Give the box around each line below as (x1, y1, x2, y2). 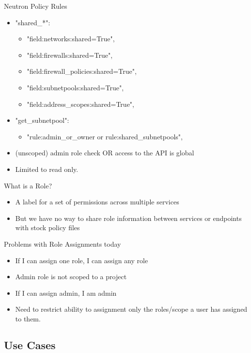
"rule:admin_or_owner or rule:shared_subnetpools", (27, 131, 183, 141)
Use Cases (4, 337, 56, 352)
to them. (15, 313, 41, 323)
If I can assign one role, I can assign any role (15, 255, 148, 265)
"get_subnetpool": (15, 115, 69, 125)
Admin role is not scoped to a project (15, 271, 127, 282)
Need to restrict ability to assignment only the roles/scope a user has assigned (15, 304, 248, 314)
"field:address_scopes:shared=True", (27, 99, 134, 109)
